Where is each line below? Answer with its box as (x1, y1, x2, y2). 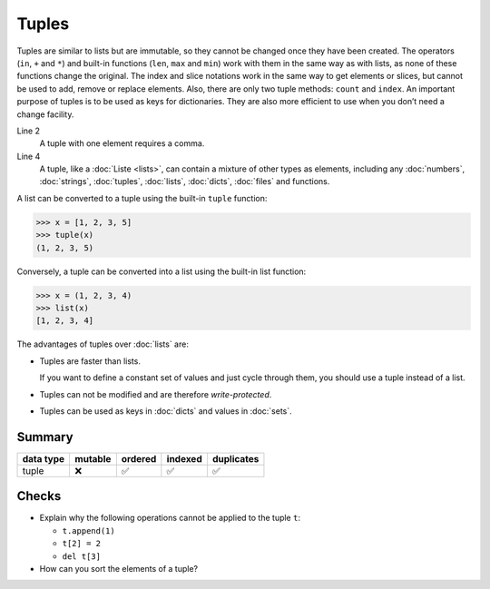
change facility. (16, 109, 74, 120)
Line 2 (16, 125, 41, 136)
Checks (16, 488, 62, 504)
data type (22, 452, 65, 465)
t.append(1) (62, 525, 115, 535)
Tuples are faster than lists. (39, 355, 141, 367)
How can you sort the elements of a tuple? (39, 563, 199, 574)
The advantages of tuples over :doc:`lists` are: (16, 339, 190, 349)
